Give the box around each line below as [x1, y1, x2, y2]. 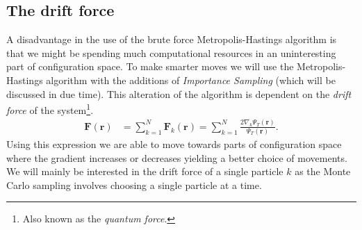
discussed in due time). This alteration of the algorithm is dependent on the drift [6, 86, 352, 101]
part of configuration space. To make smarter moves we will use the [6, 59, 294, 74]
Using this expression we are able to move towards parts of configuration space [6, 137, 342, 151]
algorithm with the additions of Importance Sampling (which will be [46, 72, 336, 87]
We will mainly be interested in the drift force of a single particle [6, 164, 283, 179]
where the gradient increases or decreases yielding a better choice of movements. [6, 150, 347, 165]
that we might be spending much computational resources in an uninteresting [6, 45, 336, 60]
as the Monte [295, 164, 351, 179]
